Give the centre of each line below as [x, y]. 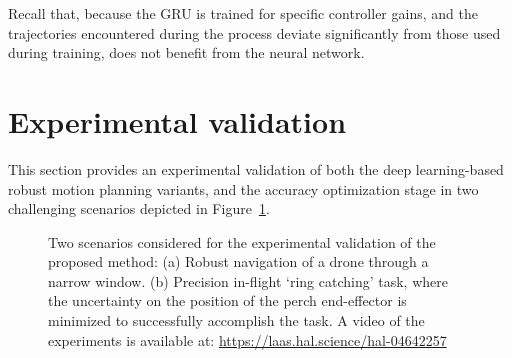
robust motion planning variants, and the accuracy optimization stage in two [243, 188]
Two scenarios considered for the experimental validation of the [242, 241]
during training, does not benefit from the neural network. [186, 52]
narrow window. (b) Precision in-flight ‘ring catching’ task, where [248, 280]
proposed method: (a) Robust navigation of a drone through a [238, 261]
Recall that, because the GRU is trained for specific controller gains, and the [243, 13]
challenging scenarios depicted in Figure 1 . [139, 208]
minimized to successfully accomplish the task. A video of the [236, 320]
